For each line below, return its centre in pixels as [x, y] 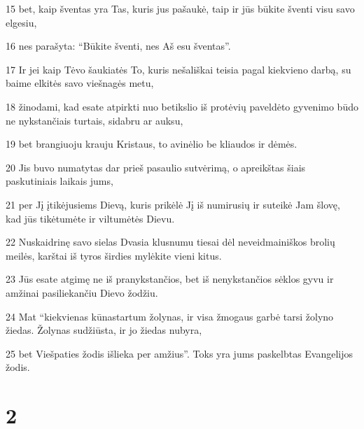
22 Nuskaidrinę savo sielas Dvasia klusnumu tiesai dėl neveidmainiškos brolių [170, 242]
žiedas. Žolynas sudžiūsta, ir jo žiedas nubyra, [104, 330]
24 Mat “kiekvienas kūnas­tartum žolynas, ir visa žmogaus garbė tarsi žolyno [170, 316]
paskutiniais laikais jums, [59, 181]
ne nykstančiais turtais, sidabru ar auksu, [94, 120]
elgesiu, [21, 22]
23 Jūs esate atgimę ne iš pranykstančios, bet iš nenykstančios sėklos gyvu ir [170, 279]
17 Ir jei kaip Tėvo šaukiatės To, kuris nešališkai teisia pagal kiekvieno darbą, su [178, 69]
